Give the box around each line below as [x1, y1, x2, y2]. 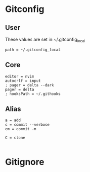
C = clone [5, 135, 26, 140]
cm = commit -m [5, 127, 37, 132]
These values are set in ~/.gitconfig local [5, 36, 86, 43]
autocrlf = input [5, 78, 41, 83]
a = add [5, 118, 21, 123]
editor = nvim [5, 74, 35, 79]
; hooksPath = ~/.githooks [5, 91, 61, 96]
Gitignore [5, 156, 45, 168]
